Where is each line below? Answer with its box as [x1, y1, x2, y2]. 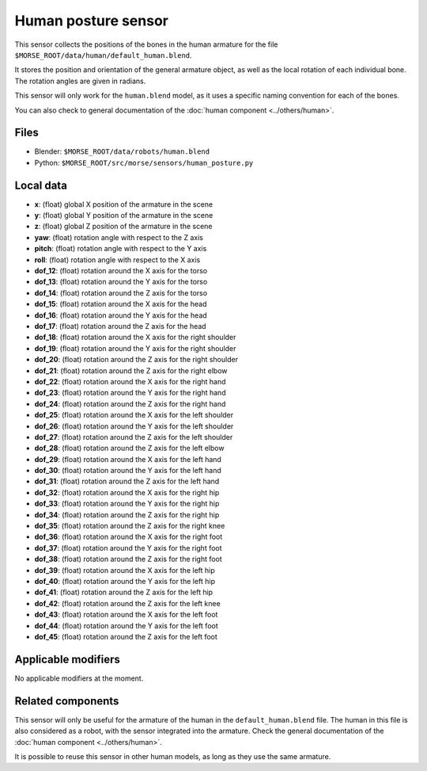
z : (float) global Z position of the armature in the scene [34, 222, 213, 231]
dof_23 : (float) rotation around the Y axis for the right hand [34, 388, 226, 398]
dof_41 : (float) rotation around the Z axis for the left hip [34, 587, 213, 597]
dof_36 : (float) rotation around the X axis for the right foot [34, 532, 223, 542]
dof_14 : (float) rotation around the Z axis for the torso [34, 288, 208, 297]
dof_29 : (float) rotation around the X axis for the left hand [34, 454, 221, 464]
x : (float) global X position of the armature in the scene [34, 199, 213, 209]
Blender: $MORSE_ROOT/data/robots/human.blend [34, 147, 210, 156]
